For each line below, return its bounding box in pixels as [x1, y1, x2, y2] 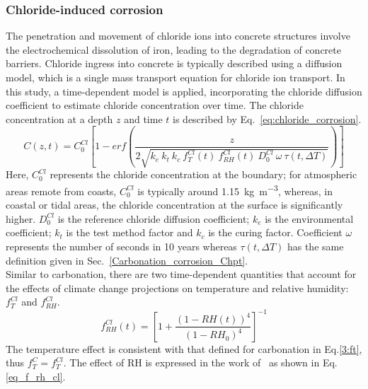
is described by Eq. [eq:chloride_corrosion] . [173, 111, 362, 126]
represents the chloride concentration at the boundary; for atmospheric [50, 167, 357, 182]
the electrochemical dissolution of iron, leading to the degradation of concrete [6, 42, 341, 57]
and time [124, 111, 163, 126]
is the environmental [265, 211, 354, 226]
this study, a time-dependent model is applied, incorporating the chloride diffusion [6, 83, 362, 98]
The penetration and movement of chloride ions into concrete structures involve [6, 28, 350, 43]
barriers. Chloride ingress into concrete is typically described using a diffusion [6, 56, 343, 71]
